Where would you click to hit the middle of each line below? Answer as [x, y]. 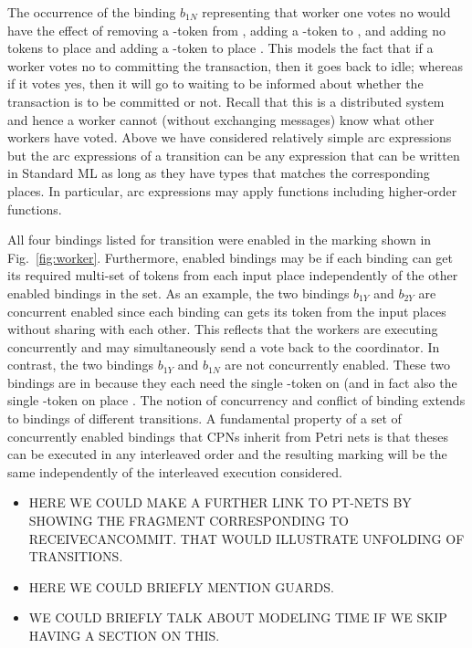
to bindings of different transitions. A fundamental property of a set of [205, 418]
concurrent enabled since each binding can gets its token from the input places [227, 311]
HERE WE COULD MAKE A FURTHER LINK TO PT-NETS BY [220, 502]
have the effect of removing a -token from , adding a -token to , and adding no [226, 30]
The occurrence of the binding [92, 12]
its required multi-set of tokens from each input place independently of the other [233, 275]
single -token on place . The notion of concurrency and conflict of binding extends [236, 400]
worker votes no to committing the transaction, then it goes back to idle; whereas [235, 65]
